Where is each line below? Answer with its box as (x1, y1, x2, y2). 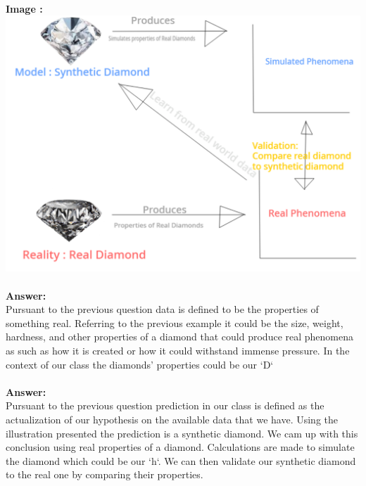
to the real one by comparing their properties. (6, 467, 203, 482)
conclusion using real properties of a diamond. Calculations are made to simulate (6, 440, 355, 454)
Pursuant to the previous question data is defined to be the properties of (6, 302, 319, 316)
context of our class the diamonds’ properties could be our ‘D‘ (6, 357, 274, 371)
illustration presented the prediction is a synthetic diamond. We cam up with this (6, 426, 358, 440)
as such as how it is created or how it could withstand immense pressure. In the (6, 343, 350, 357)
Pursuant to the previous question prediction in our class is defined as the (6, 398, 324, 413)
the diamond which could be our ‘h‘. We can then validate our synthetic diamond (6, 453, 356, 468)
